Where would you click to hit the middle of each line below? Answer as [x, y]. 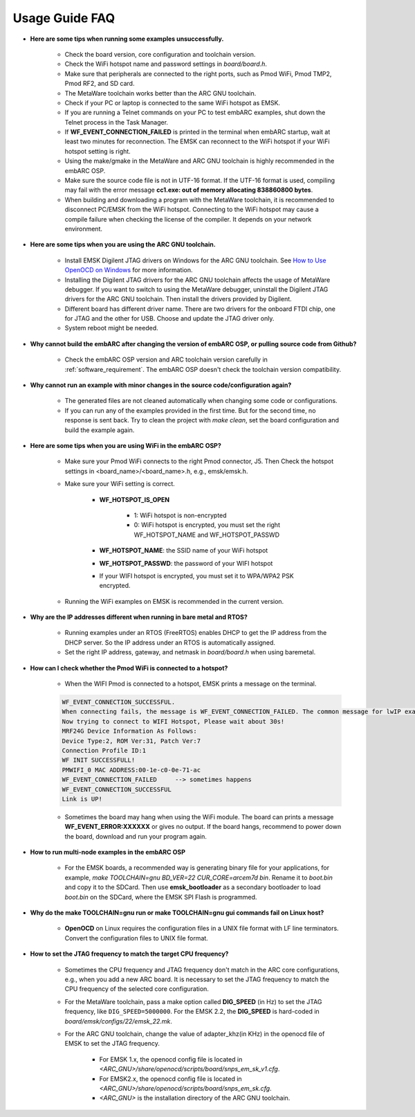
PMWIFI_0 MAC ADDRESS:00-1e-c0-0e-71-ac [131, 770]
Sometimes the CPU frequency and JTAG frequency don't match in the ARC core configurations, [202, 969]
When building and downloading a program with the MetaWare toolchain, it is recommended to [200, 199]
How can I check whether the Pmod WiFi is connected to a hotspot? [129, 668]
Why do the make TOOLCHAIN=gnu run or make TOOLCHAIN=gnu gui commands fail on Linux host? [177, 913]
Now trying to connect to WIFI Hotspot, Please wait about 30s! [173, 721]
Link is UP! [82, 799]
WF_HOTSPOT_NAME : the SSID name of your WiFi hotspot [184, 551]
